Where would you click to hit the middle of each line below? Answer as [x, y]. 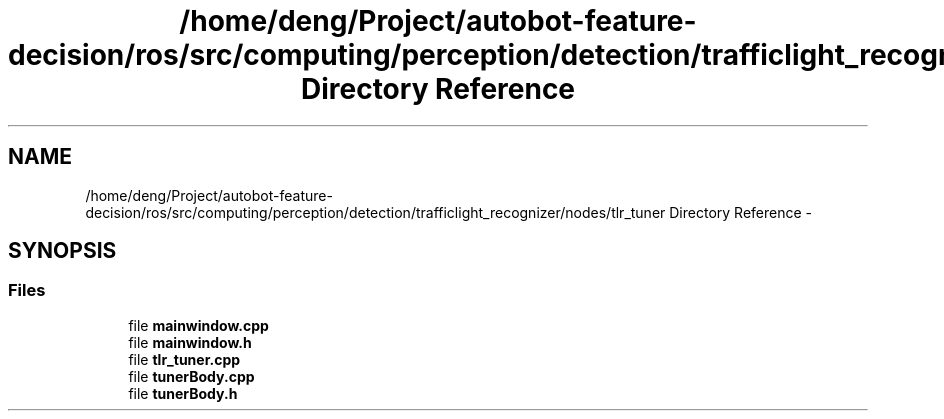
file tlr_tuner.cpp [184, 359]
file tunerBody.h [183, 393]
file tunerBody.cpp [191, 376]
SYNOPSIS [62, 251]
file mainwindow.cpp [198, 325]
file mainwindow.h [190, 342]
